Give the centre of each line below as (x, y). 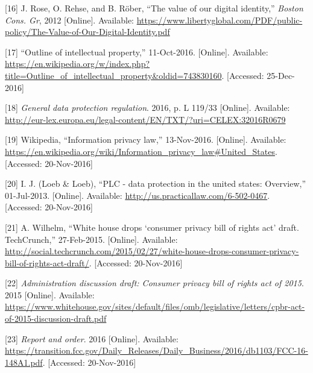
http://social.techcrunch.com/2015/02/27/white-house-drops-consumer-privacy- (152, 251)
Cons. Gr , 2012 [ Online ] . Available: (70, 20)
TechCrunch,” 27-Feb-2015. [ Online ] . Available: (91, 239)
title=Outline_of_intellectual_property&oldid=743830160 (113, 75)
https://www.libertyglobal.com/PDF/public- (220, 20)
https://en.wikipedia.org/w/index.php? (77, 64)
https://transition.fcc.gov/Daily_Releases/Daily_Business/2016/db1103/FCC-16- (156, 350)
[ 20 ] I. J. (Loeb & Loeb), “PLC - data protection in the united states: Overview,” (156, 183)
